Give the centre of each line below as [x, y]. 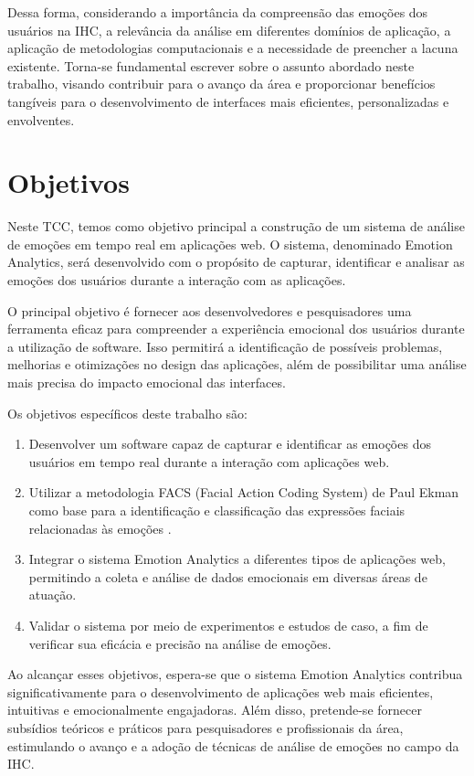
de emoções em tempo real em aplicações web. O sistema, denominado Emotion [230, 244]
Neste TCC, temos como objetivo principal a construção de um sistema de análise [236, 226]
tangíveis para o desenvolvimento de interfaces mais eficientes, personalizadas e [228, 101]
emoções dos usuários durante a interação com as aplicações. [177, 280]
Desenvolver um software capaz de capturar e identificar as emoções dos [230, 444]
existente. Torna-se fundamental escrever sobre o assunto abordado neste [211, 65]
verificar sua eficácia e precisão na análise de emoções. [180, 643]
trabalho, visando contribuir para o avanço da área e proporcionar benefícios [221, 84]
